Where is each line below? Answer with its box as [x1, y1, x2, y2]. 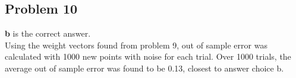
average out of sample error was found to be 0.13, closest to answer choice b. [5, 61, 284, 74]
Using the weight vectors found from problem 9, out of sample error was [5, 38, 267, 51]
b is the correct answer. [5, 27, 91, 40]
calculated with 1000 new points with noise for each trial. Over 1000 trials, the [5, 50, 291, 63]
